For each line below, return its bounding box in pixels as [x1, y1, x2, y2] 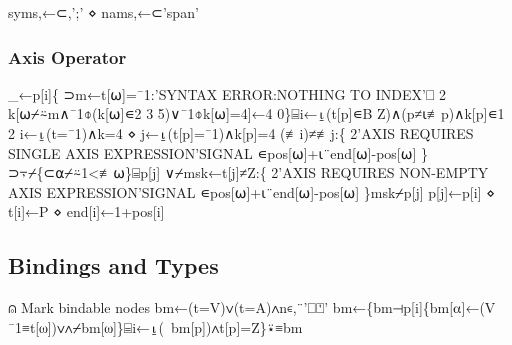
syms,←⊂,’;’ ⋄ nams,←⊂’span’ [8, 2, 199, 22]
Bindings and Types [8, 250, 219, 281]
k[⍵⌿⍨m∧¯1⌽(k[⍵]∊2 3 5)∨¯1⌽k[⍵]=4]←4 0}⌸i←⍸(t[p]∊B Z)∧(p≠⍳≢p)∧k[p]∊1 [8, 103, 505, 124]
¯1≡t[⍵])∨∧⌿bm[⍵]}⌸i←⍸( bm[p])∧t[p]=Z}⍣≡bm [8, 316, 303, 337]
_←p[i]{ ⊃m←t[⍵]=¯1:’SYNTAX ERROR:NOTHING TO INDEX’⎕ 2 [8, 83, 446, 104]
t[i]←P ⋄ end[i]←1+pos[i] [8, 201, 165, 222]
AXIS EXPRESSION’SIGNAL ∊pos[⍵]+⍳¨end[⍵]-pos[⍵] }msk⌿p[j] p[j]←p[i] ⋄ [8, 181, 495, 202]
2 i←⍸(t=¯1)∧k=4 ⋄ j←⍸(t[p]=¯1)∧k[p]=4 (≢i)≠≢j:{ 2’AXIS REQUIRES [8, 123, 474, 143]
